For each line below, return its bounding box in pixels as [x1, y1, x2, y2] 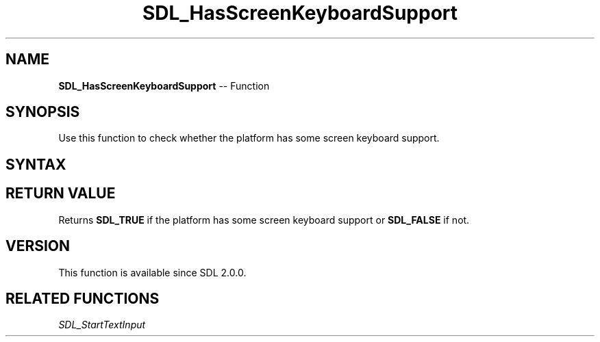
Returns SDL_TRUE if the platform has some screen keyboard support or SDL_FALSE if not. [58, 213, 470, 226]
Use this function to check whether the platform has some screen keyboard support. [58, 132, 440, 144]
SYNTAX [5, 155, 66, 173]
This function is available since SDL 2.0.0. [58, 266, 247, 278]
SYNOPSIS [5, 103, 80, 121]
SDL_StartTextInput [58, 319, 146, 331]
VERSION [5, 237, 71, 255]
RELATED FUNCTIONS [5, 289, 160, 307]
